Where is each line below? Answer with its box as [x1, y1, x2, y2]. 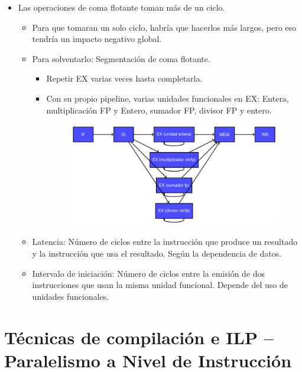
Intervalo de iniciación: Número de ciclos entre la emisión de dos [32, 267, 265, 279]
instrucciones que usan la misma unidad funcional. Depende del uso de [32, 279, 288, 291]
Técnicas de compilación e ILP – [4, 325, 274, 349]
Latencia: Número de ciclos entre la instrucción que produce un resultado [32, 235, 298, 248]
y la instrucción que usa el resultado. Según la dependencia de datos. [32, 247, 282, 259]
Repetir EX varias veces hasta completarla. [46, 72, 203, 85]
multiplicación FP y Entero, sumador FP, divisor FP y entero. [46, 103, 272, 116]
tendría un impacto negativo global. [32, 33, 162, 45]
